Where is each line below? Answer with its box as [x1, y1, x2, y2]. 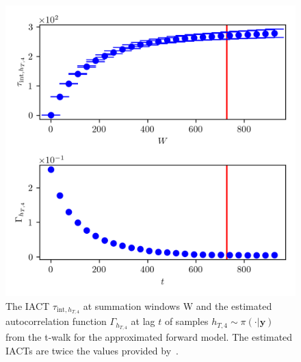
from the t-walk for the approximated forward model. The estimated [5, 330, 293, 344]
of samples [164, 314, 209, 328]
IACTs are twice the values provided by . [5, 343, 179, 357]
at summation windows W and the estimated [83, 298, 272, 313]
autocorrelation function [5, 314, 107, 328]
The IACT [5, 298, 50, 313]
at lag [131, 314, 155, 328]
